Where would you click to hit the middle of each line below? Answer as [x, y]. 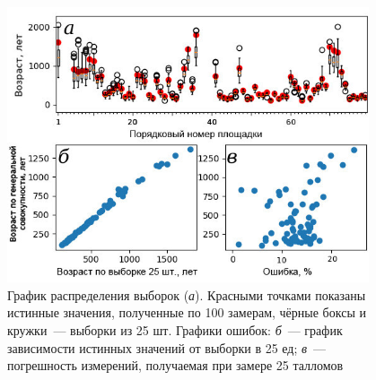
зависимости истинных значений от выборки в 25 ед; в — [167, 347]
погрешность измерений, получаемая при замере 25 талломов [175, 365]
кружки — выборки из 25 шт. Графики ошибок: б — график [175, 329]
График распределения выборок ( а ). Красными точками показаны [187, 294]
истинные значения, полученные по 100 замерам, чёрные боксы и [187, 312]
